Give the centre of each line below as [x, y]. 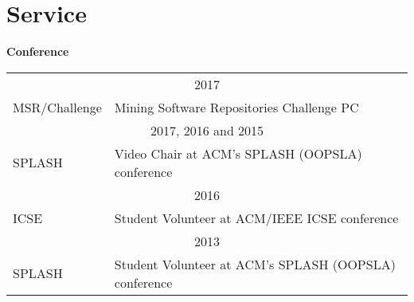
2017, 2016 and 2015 [207, 130]
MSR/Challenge [57, 107]
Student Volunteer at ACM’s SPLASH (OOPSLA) [255, 264]
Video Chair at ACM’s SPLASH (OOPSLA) [238, 153]
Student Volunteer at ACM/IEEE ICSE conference [256, 218]
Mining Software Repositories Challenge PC [236, 107]
